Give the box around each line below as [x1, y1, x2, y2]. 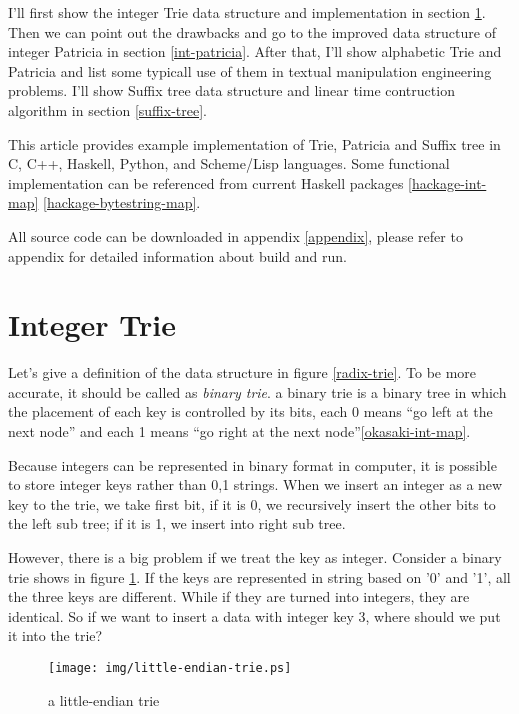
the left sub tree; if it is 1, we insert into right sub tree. [8, 513, 346, 534]
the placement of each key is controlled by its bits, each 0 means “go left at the [8, 401, 493, 422]
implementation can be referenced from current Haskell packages [8, 172, 404, 193]
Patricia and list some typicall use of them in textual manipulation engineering [8, 60, 492, 81]
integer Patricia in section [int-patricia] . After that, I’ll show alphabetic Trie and [8, 41, 502, 62]
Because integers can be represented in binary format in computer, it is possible [8, 454, 497, 475]
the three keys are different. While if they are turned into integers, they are [8, 586, 470, 607]
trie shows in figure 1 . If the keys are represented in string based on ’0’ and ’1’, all [8, 566, 511, 587]
